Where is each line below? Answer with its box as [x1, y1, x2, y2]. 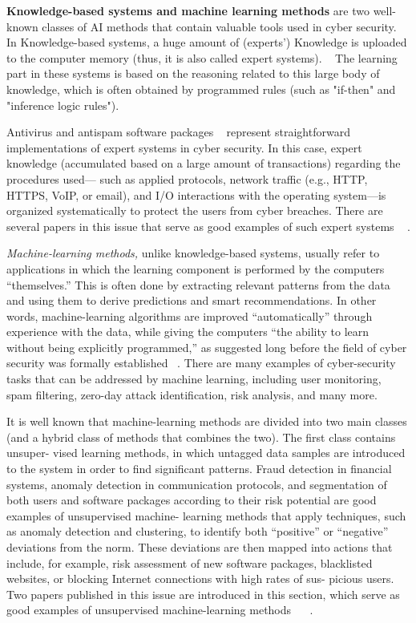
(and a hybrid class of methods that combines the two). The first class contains [6, 428, 396, 445]
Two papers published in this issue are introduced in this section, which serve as [6, 585, 400, 602]
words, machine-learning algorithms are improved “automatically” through [6, 307, 373, 324]
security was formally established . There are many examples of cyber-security [6, 354, 396, 371]
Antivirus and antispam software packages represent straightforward [6, 123, 350, 140]
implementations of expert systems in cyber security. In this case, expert [6, 139, 362, 156]
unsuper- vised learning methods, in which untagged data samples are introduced [6, 444, 406, 461]
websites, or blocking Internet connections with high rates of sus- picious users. [6, 570, 394, 587]
